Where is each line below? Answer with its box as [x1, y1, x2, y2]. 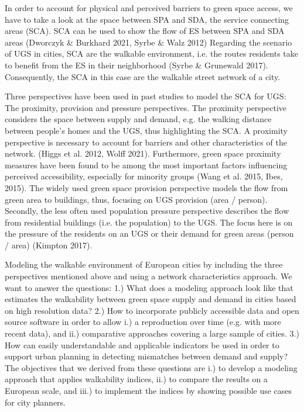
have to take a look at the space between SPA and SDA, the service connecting [5, 13, 289, 25]
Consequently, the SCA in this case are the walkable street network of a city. [5, 70, 281, 82]
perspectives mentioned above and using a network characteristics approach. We [5, 270, 292, 282]
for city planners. [5, 396, 66, 408]
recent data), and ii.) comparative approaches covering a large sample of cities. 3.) [5, 327, 299, 340]
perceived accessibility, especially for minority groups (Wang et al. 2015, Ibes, [5, 170, 283, 182]
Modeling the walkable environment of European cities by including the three [5, 258, 283, 271]
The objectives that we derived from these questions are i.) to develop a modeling [5, 361, 298, 373]
